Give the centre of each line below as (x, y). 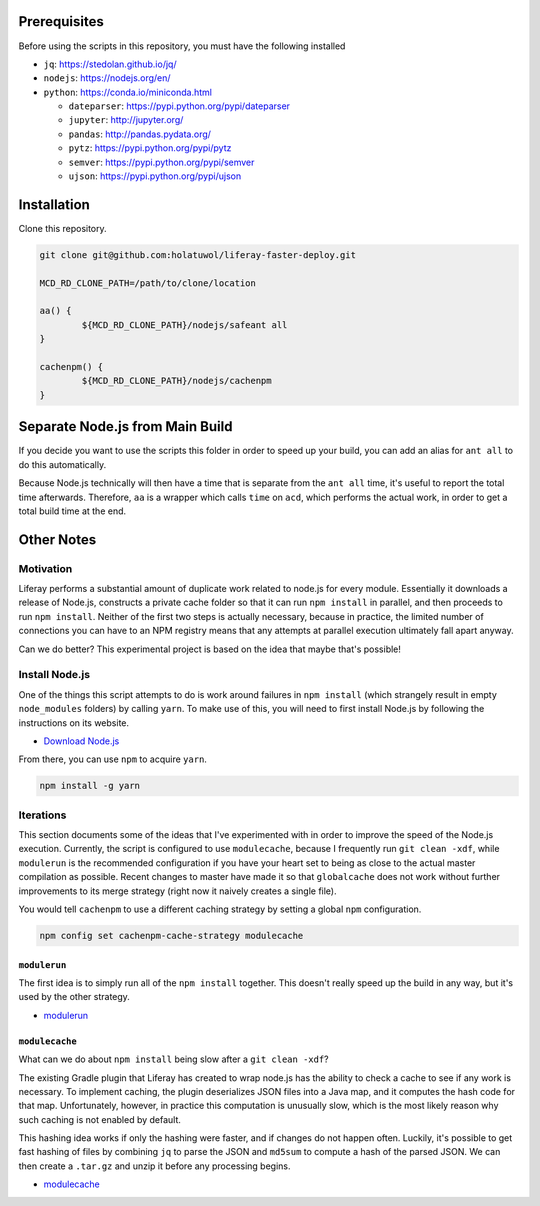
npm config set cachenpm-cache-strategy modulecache (171, 935)
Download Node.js (81, 741)
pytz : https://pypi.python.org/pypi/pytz (150, 148)
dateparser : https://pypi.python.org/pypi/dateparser (179, 106)
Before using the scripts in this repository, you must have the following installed (182, 46)
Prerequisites (61, 21)
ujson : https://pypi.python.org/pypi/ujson (155, 176)
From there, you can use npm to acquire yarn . (112, 759)
